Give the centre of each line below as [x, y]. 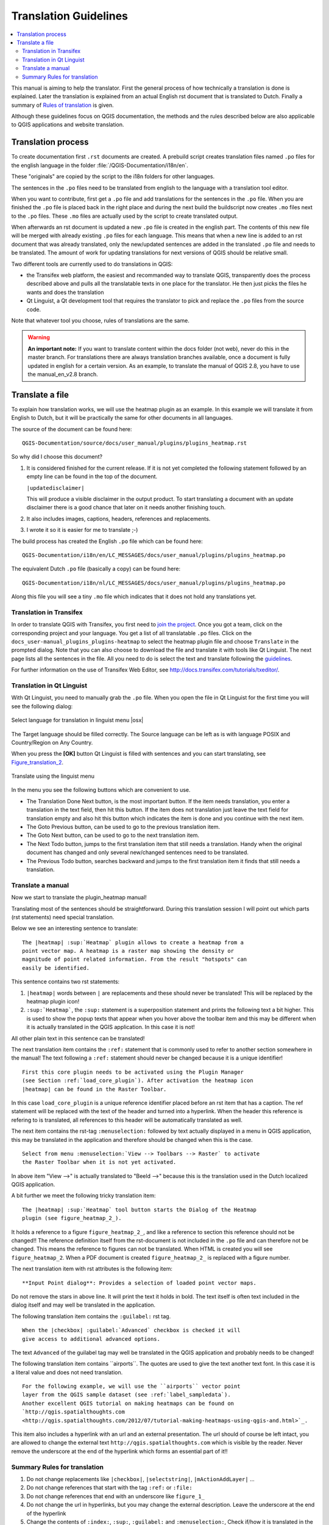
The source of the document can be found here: [72, 429]
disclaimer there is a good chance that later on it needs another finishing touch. [126, 508]
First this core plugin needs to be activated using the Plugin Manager [133, 1072]
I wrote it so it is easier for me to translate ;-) [82, 530]
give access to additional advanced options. [91, 1339]
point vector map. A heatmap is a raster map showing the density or [128, 951]
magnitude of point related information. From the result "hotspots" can [135, 960]
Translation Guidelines [69, 16]
